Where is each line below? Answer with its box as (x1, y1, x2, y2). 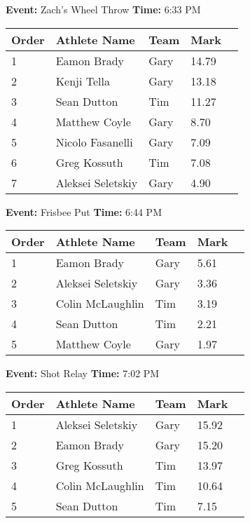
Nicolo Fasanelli (55, 133, 133, 150)
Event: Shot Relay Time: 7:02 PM (6, 366, 160, 381)
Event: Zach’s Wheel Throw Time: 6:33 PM (6, 2, 201, 16)
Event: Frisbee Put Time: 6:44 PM (6, 204, 162, 219)
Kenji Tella (55, 72, 111, 89)
